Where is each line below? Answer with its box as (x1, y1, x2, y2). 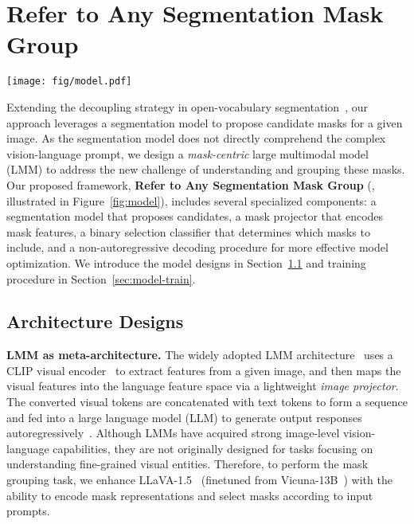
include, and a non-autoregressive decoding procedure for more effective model (6, 239, 389, 256)
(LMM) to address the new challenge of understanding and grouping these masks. (6, 161, 405, 178)
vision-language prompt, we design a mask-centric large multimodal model (6, 145, 369, 162)
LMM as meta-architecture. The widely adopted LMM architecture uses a (6, 346, 393, 363)
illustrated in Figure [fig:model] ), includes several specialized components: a (6, 192, 377, 209)
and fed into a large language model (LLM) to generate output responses (6, 409, 362, 425)
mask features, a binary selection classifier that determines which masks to (6, 223, 370, 240)
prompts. (6, 502, 50, 519)
